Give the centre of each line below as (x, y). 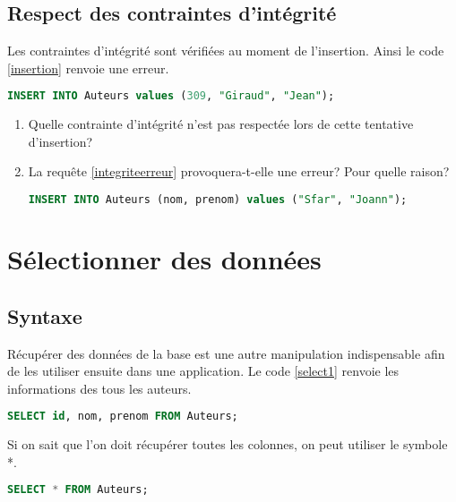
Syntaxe (45, 315)
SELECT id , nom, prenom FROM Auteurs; (123, 417)
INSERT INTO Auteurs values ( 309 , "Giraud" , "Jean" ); (171, 96)
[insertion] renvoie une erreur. (88, 68)
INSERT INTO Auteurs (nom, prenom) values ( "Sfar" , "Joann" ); (218, 200)
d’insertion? (60, 141)
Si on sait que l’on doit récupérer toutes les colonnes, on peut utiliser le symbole (228, 444)
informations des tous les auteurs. (99, 388)
